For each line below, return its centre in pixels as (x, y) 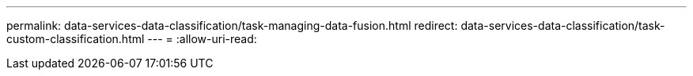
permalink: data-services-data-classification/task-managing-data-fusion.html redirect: (232, 25)
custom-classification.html (76, 39)
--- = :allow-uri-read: (202, 39)
